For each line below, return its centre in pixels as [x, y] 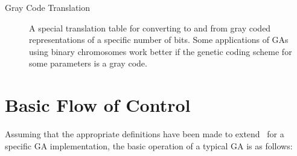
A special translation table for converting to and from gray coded [150, 28]
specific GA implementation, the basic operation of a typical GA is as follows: [149, 145]
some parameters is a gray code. [88, 63]
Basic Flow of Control [98, 105]
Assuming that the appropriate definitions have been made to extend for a [145, 134]
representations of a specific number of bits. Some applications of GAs [159, 40]
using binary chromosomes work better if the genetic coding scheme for [161, 51]
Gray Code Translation [48, 7]
